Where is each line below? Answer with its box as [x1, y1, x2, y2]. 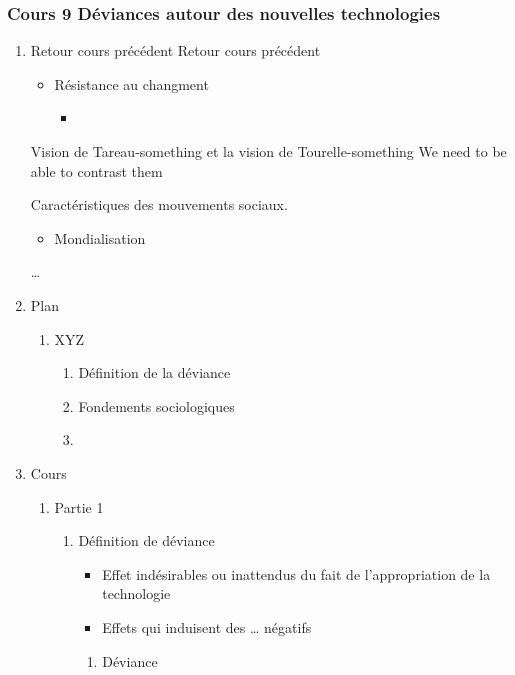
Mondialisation [54, 227, 146, 248]
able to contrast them [30, 160, 163, 181]
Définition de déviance [78, 530, 215, 551]
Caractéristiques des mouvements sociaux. [30, 194, 288, 215]
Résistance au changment [54, 73, 209, 94]
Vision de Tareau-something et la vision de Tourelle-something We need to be [30, 141, 507, 161]
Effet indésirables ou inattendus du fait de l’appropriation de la [102, 563, 491, 584]
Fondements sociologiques [78, 395, 235, 416]
